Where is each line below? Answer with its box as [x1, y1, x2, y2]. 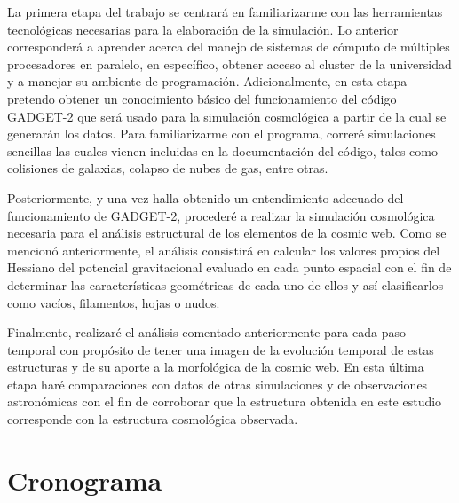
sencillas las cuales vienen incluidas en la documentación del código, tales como [7, 141, 438, 160]
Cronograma [7, 461, 162, 498]
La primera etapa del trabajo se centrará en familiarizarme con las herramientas [7, 3, 443, 20]
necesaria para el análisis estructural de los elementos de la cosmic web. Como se [7, 224, 447, 242]
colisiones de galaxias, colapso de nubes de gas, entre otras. [7, 159, 328, 177]
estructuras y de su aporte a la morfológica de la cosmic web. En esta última [7, 358, 424, 376]
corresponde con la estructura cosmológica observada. [7, 410, 298, 428]
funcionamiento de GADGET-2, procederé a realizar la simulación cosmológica [7, 206, 435, 224]
